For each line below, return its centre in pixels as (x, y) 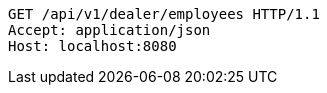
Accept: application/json (109, 30)
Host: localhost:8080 (92, 46)
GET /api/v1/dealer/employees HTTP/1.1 (164, 14)
